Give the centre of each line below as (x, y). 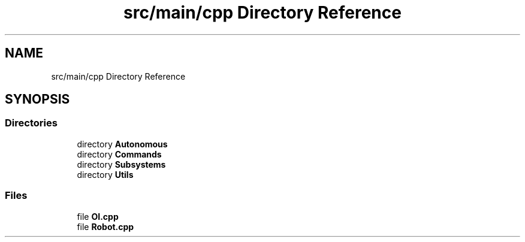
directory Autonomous (122, 144)
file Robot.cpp (105, 226)
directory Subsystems (121, 164)
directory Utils (105, 174)
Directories (31, 123)
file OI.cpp (98, 216)
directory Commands (119, 154)
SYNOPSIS (37, 99)
